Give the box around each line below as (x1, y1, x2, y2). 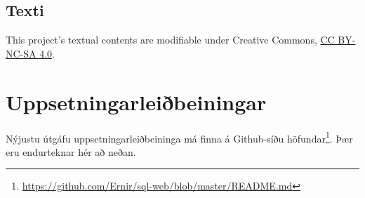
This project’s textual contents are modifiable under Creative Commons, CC (6, 32, 335, 47)
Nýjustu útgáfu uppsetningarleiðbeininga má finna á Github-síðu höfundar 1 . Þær (6, 128, 353, 145)
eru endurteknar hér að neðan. (6, 144, 136, 159)
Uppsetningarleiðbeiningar (6, 87, 267, 116)
